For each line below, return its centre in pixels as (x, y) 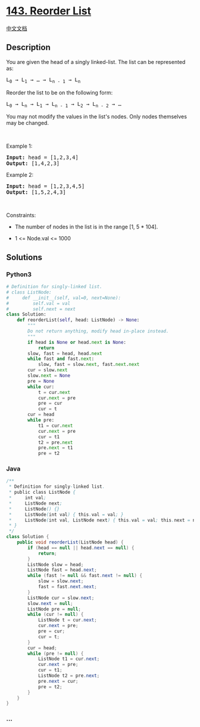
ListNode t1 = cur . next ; (69, 659)
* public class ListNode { (42, 492)
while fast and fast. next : (61, 359)
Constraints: (21, 215)
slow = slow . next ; (61, 581)
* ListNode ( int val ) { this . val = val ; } (66, 514)
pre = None (41, 381)
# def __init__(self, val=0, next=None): (63, 298)
